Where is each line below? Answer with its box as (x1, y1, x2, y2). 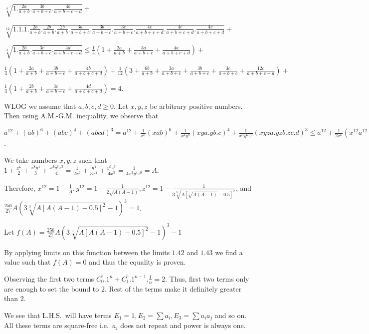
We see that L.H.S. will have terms (4, 310, 112, 320)
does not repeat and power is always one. (120, 320, 246, 331)
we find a (215, 247, 243, 257)
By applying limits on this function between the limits (4, 247, 170, 257)
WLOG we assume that (4, 100, 76, 111)
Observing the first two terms (4, 273, 94, 284)
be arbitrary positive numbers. (150, 100, 243, 111)
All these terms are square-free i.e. (4, 320, 109, 331)
